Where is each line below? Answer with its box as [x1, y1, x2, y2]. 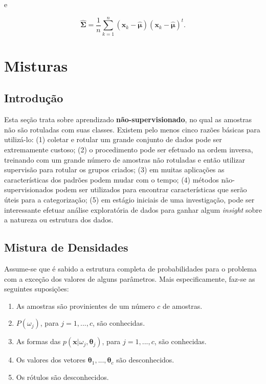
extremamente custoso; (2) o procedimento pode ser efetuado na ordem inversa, [4, 144, 253, 155]
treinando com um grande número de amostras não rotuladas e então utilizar [4, 154, 246, 165]
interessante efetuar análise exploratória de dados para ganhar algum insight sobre [4, 204, 262, 215]
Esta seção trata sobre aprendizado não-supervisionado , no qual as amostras [4, 114, 252, 125]
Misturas [4, 55, 68, 76]
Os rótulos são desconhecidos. [16, 372, 109, 382]
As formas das [16, 336, 61, 347]
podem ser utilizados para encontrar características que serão [55, 184, 247, 195]
